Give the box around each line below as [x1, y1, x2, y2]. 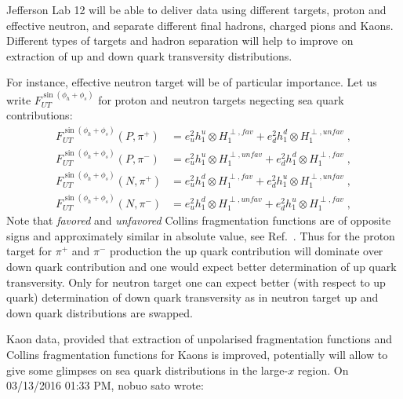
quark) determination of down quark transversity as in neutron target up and [6, 289, 379, 306]
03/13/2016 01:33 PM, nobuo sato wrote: [6, 377, 204, 394]
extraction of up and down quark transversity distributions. [6, 47, 292, 64]
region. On [297, 361, 349, 378]
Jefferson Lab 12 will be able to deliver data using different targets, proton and [6, 2, 387, 17]
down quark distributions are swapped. [6, 304, 193, 320]
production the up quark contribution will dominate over [110, 243, 383, 259]
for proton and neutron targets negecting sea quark [98, 91, 344, 108]
